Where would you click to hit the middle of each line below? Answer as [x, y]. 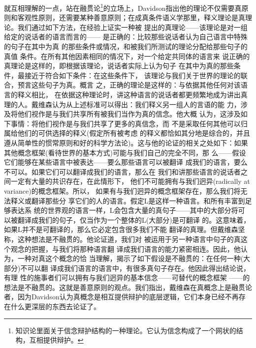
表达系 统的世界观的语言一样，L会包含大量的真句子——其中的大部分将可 [128, 210]
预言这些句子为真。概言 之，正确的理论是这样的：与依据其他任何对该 [129, 85]
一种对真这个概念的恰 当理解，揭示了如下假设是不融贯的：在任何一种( [130, 258]
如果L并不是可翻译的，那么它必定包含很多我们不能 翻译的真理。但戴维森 [121, 229]
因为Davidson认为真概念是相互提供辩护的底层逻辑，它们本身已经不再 [128, 297]
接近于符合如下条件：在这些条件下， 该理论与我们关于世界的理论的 [132, 75]
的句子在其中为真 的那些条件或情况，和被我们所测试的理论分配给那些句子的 [126, 46]
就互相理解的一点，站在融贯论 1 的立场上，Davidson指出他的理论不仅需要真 [123, 7]
